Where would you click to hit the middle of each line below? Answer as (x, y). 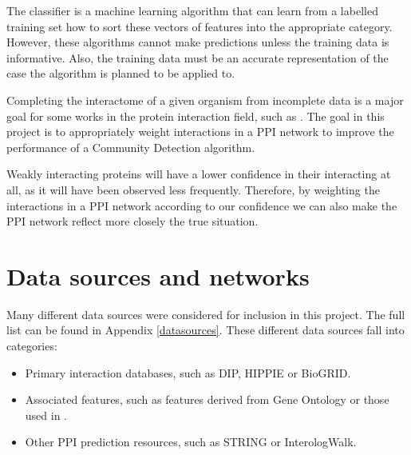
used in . (46, 415)
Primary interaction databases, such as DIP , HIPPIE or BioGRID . (188, 372)
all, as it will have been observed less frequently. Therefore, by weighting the (193, 189)
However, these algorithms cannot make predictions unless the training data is (198, 42)
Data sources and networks (158, 275)
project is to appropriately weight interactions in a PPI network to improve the (200, 132)
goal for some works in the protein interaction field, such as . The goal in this (196, 116)
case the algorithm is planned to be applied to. (121, 73)
